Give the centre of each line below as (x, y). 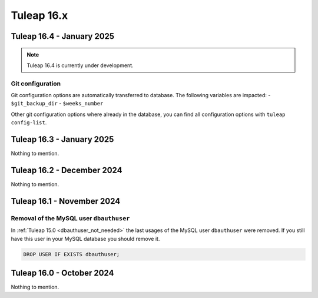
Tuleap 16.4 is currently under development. (80, 65)
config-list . (29, 122)
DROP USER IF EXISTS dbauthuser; (72, 254)
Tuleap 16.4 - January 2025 (63, 36)
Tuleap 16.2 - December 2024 (67, 170)
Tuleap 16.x (39, 15)
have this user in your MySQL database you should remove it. (85, 239)
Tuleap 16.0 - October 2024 (62, 273)
